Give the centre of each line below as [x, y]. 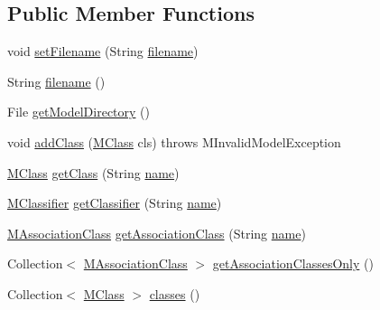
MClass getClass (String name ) [93, 172]
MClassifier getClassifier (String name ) [115, 203]
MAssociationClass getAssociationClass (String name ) [157, 233]
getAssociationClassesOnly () [293, 263]
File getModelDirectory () [79, 112]
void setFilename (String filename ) [103, 51]
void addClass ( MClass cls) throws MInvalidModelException [174, 141]
